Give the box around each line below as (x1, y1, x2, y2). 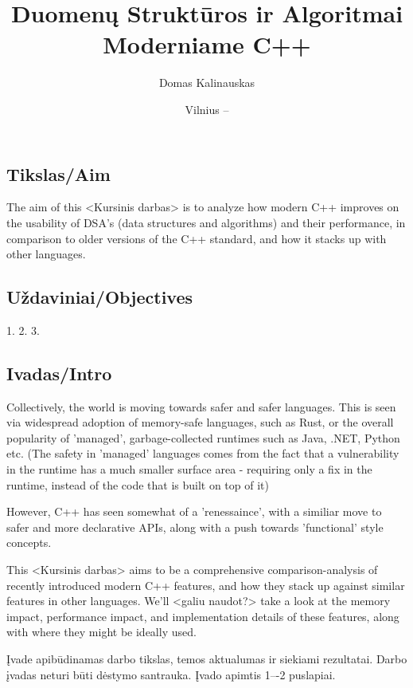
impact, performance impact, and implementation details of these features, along (6, 607, 399, 624)
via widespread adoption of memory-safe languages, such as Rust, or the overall (6, 414, 394, 430)
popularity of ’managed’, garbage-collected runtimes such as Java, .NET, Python (6, 429, 400, 446)
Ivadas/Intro (6, 360, 112, 385)
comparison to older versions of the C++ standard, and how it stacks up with (6, 230, 387, 246)
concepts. (6, 534, 52, 551)
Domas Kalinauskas (158, 74, 255, 91)
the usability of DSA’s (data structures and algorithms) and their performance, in (6, 214, 406, 230)
